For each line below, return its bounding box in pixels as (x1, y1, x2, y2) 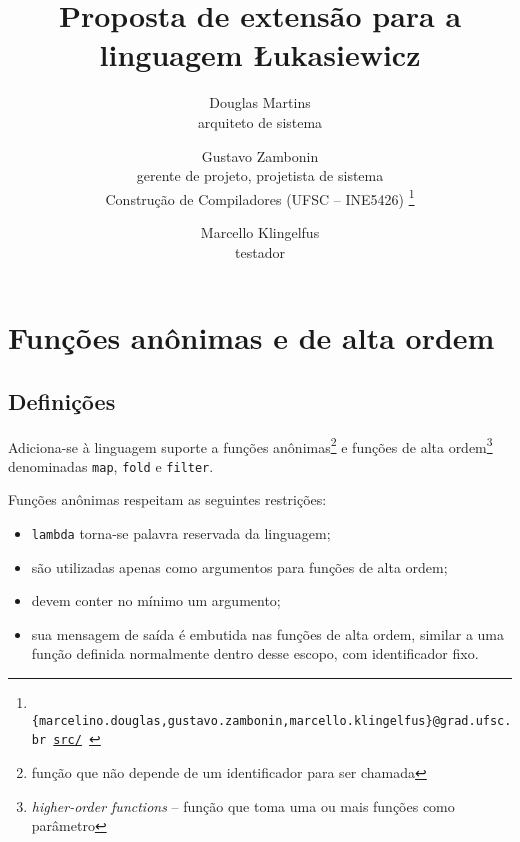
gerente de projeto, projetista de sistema (136, 165, 384, 186)
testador (235, 241, 285, 262)
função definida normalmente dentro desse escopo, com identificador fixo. (31, 643, 479, 664)
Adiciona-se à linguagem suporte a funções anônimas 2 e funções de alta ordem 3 (8, 433, 493, 457)
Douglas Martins (209, 92, 311, 113)
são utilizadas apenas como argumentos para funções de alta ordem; (31, 556, 448, 577)
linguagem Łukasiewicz (99, 34, 421, 75)
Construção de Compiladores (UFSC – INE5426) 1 (105, 185, 415, 209)
